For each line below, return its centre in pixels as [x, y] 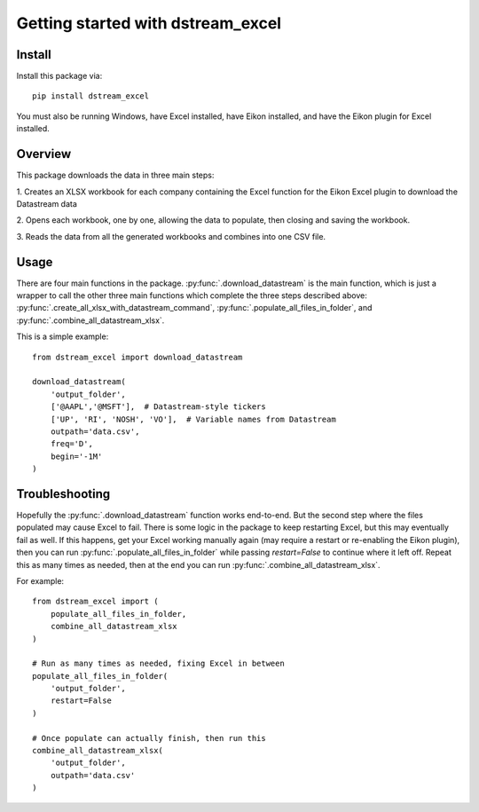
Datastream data [47, 203]
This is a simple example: [63, 336]
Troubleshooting [63, 494]
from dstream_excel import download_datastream [137, 357]
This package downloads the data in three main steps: [115, 175]
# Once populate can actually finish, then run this [149, 738]
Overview [44, 154]
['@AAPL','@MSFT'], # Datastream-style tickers [158, 407]
